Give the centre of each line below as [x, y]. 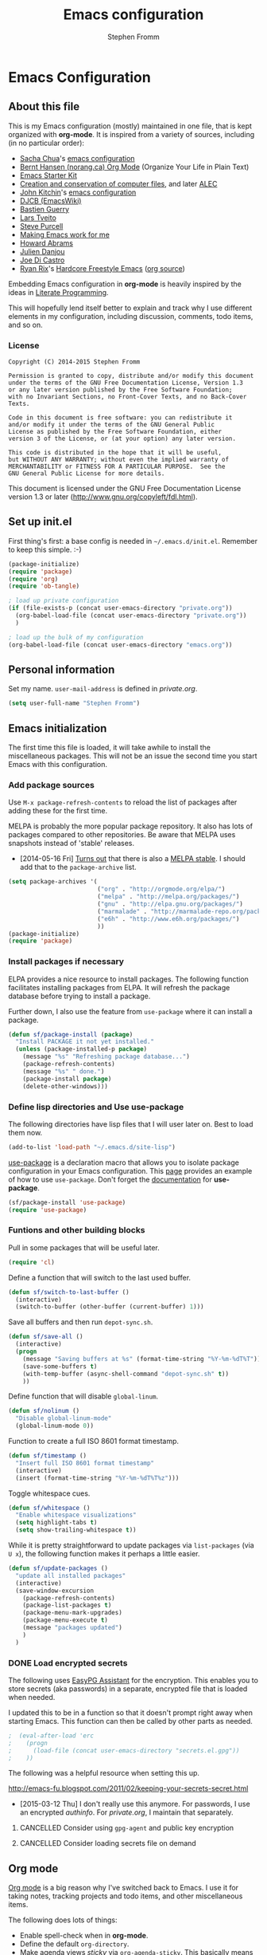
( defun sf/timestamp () [48, 1456]
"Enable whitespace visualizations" [76, 1515]
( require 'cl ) [32, 1262]
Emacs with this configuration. [58, 765]
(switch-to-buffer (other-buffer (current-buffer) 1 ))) [110, 1307]
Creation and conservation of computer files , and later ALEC [118, 183]
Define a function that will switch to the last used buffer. [100, 1277]
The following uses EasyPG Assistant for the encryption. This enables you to [133, 1680]
